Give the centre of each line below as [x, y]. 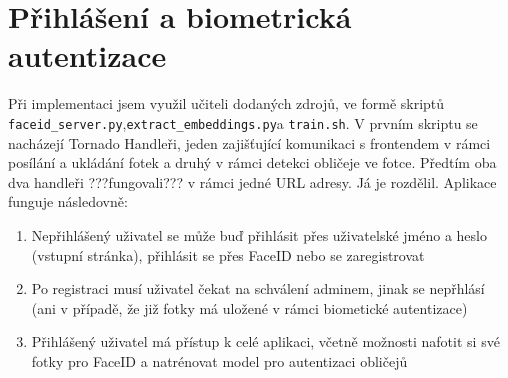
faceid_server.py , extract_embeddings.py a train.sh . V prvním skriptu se [243, 122]
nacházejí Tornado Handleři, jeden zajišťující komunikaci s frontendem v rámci [249, 142]
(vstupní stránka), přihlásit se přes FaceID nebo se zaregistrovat [228, 254]
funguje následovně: [68, 201]
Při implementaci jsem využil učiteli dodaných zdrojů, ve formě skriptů [226, 103]
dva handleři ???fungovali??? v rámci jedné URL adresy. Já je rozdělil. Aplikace [252, 181]
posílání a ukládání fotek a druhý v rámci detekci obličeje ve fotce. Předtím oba [252, 162]
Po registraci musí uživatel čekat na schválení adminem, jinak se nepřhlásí [258, 288]
